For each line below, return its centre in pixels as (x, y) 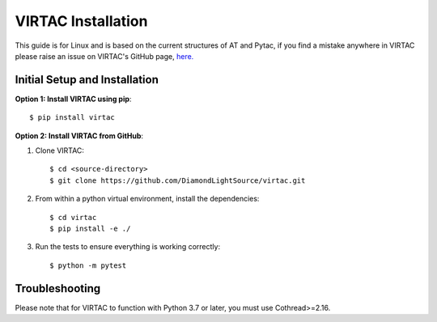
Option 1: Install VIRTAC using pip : (73, 99)
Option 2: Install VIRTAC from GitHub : (79, 136)
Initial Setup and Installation (87, 80)
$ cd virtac (73, 217)
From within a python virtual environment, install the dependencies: (147, 199)
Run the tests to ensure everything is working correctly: (128, 247)
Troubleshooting (58, 288)
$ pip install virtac (72, 118)
